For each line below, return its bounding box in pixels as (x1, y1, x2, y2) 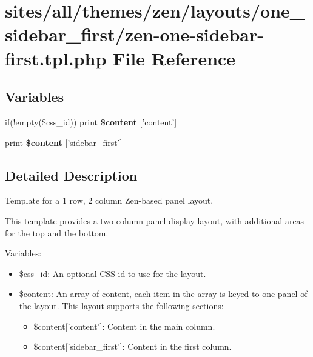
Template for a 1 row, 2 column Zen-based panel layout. (5, 194, 214, 207)
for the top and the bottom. (5, 226, 109, 239)
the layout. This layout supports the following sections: (19, 299, 224, 312)
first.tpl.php (5, 45, 107, 70)
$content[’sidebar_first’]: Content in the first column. (33, 340, 232, 353)
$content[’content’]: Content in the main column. (33, 319, 215, 332)
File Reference (112, 45, 236, 70)
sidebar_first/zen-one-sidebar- (5, 22, 264, 47)
